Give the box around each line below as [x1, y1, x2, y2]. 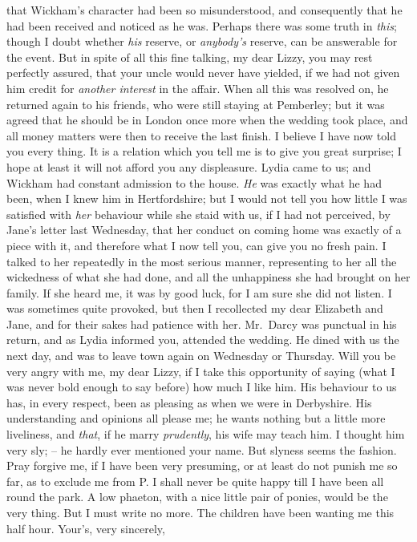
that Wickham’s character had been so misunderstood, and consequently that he [6, 2, 403, 18]
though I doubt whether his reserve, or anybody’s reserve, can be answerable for [6, 33, 398, 50]
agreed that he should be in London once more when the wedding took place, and [6, 111, 408, 128]
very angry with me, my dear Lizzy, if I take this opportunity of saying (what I [6, 362, 395, 379]
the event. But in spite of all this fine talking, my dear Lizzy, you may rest [6, 48, 373, 65]
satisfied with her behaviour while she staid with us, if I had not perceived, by [6, 205, 391, 222]
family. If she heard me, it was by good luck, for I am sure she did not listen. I [6, 284, 392, 301]
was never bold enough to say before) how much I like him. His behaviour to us [6, 378, 397, 395]
